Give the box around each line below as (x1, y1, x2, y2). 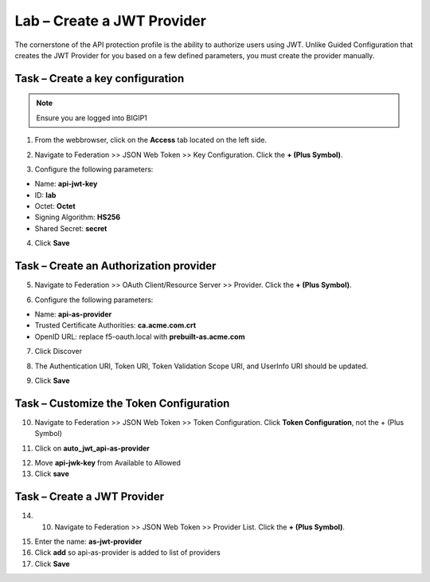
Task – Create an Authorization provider (14, 259, 217, 273)
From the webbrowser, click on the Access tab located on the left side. (34, 136, 267, 145)
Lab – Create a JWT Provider (14, 12, 207, 29)
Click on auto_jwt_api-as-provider (34, 443, 150, 453)
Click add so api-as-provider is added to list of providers (34, 548, 221, 557)
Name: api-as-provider (34, 309, 112, 319)
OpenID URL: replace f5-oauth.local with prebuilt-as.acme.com (34, 332, 245, 341)
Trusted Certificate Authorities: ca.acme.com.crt (34, 320, 197, 330)
